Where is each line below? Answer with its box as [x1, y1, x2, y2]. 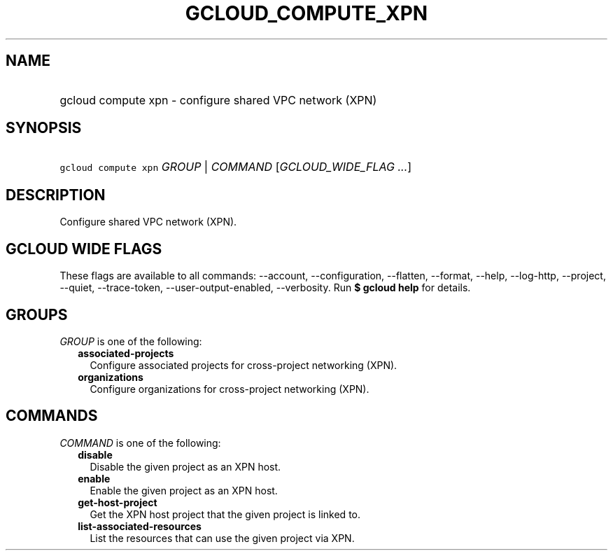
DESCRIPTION [6, 186, 106, 204]
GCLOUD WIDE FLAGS [6, 239, 162, 258]
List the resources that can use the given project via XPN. [90, 531, 355, 544]
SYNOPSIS [6, 119, 82, 137]
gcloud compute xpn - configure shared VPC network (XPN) [59, 92, 377, 107]
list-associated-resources [78, 520, 202, 532]
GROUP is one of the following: [59, 335, 202, 347]
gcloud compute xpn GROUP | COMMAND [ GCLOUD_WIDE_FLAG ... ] [59, 160, 412, 174]
